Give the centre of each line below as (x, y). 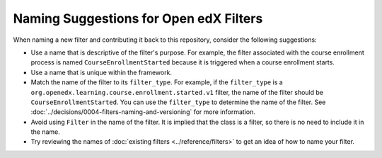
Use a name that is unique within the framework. (102, 72)
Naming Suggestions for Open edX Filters (138, 18)
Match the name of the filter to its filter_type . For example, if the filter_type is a (157, 82)
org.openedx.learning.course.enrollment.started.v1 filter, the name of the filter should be (177, 92)
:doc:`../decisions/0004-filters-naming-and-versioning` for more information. (143, 112)
